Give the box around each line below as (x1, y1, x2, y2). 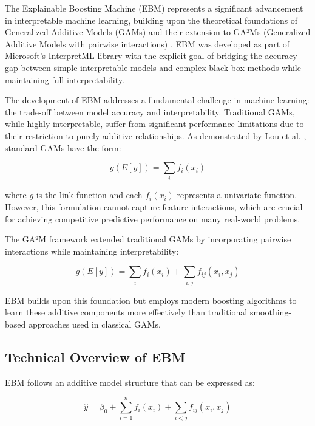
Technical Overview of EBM (5, 347, 186, 366)
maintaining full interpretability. (5, 73, 124, 86)
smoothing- (249, 306, 292, 318)
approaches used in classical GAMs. (28, 317, 161, 330)
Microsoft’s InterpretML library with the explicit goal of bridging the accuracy (5, 49, 297, 62)
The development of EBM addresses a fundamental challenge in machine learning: (5, 94, 310, 106)
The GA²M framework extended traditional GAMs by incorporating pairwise (5, 233, 291, 246)
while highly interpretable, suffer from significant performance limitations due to (5, 117, 304, 130)
